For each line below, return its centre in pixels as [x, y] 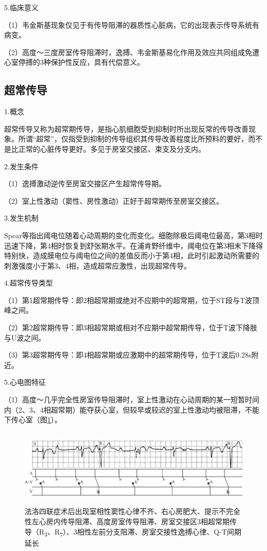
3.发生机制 [21, 218]
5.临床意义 [21, 7]
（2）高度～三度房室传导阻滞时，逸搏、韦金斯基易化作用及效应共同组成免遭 [132, 52]
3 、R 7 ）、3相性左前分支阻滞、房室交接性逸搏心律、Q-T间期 [143, 532]
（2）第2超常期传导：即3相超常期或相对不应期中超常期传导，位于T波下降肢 [131, 327]
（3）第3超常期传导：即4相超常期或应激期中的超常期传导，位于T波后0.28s [128, 355]
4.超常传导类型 [28, 283]
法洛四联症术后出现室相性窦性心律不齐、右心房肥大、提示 [122, 511]
